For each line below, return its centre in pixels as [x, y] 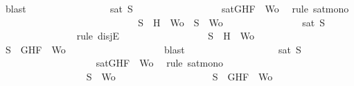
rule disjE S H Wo [165, 36]
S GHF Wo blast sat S [153, 49]
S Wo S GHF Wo [179, 76]
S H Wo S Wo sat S [231, 22]
